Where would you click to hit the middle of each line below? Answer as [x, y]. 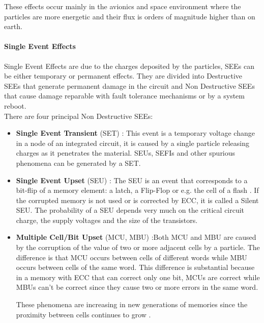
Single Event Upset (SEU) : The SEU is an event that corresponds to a [132, 180]
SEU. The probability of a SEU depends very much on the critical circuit [130, 210]
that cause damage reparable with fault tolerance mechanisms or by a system [124, 96]
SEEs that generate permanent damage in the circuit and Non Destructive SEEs [129, 85]
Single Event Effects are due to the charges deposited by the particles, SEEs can [129, 66]
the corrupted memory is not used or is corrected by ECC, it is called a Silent [137, 200]
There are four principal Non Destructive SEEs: [79, 116]
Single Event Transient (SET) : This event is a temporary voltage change [135, 133]
